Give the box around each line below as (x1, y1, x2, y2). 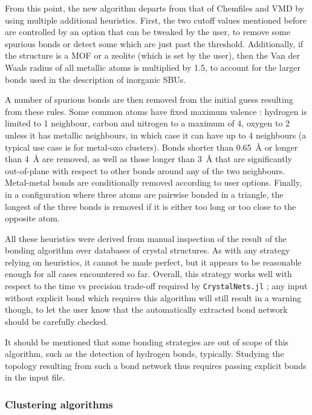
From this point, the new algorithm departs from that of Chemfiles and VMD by (5, 2, 305, 14)
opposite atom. (5, 212, 60, 224)
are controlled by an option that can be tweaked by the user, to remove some (5, 25, 290, 38)
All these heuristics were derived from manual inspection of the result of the (5, 232, 287, 244)
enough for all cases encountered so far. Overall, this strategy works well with (5, 267, 292, 280)
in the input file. (5, 371, 65, 384)
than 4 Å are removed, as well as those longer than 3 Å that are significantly (5, 152, 292, 165)
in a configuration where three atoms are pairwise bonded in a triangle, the (5, 188, 284, 200)
